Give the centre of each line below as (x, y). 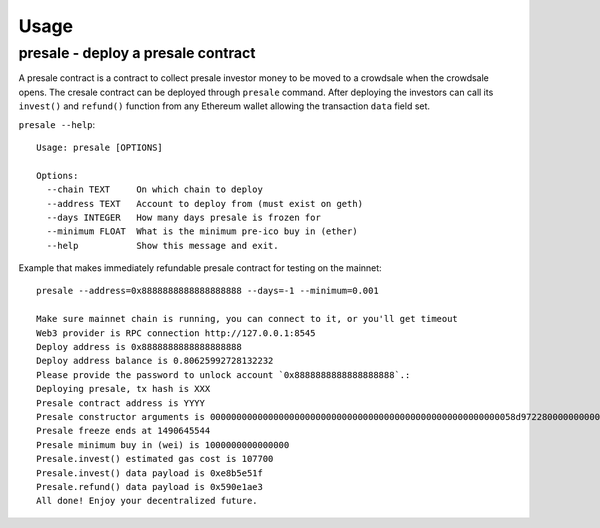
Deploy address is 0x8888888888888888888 (139, 347)
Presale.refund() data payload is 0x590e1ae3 (150, 486)
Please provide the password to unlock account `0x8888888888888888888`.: (223, 374)
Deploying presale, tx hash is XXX (123, 389)
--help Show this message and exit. (162, 245)
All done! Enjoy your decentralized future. (147, 501)
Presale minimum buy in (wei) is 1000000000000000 (163, 444)
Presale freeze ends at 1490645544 (123, 431)
